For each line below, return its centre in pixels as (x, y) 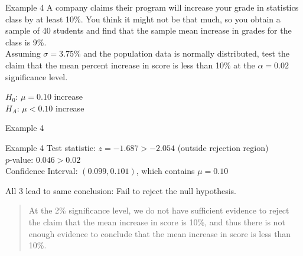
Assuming (23, 53)
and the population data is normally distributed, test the (187, 53)
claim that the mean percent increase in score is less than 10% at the (130, 65)
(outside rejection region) (223, 147)
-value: (22, 159)
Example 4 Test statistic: (50, 147)
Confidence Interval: (42, 171)
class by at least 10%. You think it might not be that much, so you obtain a (143, 19)
